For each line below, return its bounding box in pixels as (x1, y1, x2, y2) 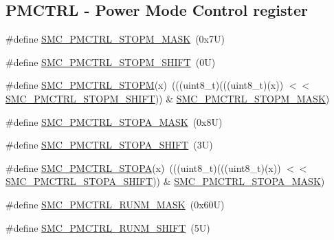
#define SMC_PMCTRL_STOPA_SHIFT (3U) (5, 138, 213, 152)
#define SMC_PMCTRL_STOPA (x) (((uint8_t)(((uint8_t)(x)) (5, 160, 281, 175)
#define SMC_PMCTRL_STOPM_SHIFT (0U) (5, 54, 216, 69)
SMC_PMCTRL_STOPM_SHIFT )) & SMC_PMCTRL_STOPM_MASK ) (5, 91, 330, 105)
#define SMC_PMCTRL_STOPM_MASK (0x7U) (5, 32, 225, 46)
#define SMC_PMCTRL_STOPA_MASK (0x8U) (5, 114, 223, 129)
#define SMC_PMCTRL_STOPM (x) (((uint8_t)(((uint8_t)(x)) (5, 78, 284, 92)
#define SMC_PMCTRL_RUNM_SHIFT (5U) (5, 220, 210, 234)
